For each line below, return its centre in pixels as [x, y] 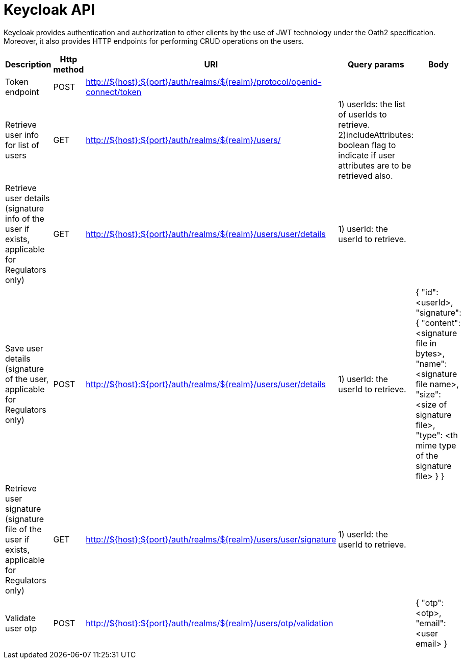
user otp [21, 628]
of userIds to [363, 114]
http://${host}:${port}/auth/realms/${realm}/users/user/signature [211, 539]
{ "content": [438, 323]
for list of [22, 145]
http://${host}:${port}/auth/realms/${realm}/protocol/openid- [204, 81]
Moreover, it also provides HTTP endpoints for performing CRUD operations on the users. [154, 41]
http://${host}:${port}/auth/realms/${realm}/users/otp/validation [210, 623]
